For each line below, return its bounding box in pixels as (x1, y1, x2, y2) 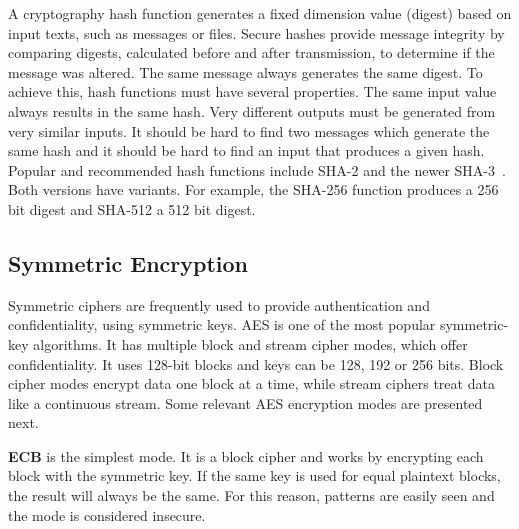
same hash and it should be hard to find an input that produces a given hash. (8, 140, 485, 161)
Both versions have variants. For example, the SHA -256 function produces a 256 (8, 179, 499, 200)
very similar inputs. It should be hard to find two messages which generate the (8, 120, 490, 141)
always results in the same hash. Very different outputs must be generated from (8, 100, 496, 121)
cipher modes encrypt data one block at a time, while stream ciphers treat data (8, 373, 495, 394)
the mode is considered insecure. (8, 504, 206, 525)
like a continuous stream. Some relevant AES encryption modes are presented (8, 392, 483, 413)
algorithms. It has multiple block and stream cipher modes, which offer (33, 333, 468, 354)
